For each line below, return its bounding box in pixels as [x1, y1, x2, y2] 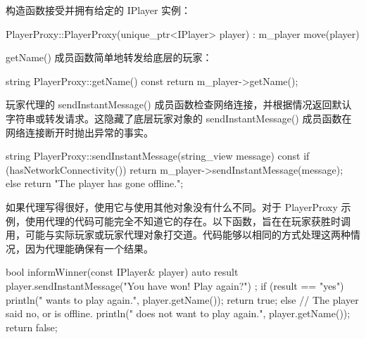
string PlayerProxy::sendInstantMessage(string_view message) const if [6, 148, 310, 163]
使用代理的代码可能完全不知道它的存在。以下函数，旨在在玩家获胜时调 [25, 213, 351, 228]
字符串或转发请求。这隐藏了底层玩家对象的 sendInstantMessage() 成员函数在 [6, 110, 352, 125]
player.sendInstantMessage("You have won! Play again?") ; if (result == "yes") [6, 278, 344, 293]
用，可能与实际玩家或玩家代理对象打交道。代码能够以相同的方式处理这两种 [6, 227, 351, 242]
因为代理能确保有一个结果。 [25, 241, 153, 255]
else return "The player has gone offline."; [6, 176, 184, 191]
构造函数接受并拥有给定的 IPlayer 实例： [6, 3, 191, 17]
